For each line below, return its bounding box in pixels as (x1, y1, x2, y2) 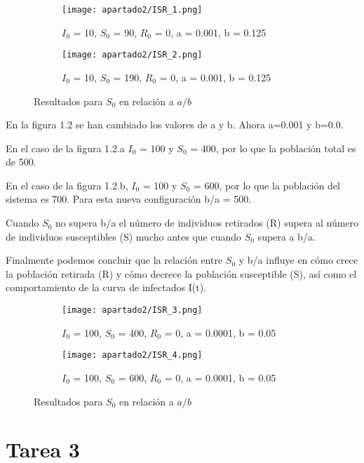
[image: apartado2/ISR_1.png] (62, 5, 203, 15)
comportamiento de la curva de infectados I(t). (6, 280, 206, 295)
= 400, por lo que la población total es (190, 140, 356, 155)
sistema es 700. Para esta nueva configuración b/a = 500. (6, 192, 252, 206)
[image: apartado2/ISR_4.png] (62, 350, 203, 361)
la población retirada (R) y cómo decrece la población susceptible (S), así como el (6, 266, 357, 281)
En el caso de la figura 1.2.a (6, 140, 125, 155)
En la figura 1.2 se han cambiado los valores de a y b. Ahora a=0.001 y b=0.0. (6, 117, 344, 132)
